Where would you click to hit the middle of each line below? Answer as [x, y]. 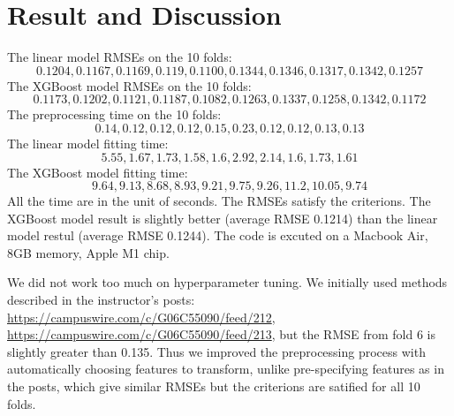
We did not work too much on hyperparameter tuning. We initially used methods [227, 282]
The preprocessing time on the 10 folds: [114, 114]
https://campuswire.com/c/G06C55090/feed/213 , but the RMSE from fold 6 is [221, 334]
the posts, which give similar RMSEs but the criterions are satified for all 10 [214, 386]
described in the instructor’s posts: [101, 300]
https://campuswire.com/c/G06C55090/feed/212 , [141, 317]
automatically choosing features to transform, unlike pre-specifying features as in [226, 369]
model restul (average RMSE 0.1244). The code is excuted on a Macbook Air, [218, 235]
